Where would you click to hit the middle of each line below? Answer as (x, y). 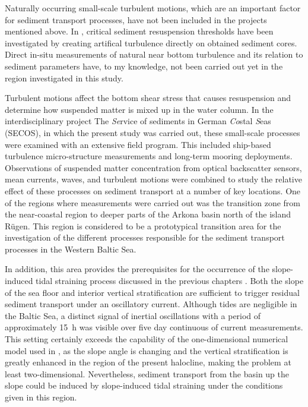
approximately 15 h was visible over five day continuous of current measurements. (154, 327)
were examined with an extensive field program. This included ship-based (138, 144)
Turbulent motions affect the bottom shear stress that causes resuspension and (148, 98)
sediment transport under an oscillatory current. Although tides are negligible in (151, 304)
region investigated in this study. (64, 78)
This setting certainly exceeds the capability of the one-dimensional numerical (147, 339)
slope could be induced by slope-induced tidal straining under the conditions (144, 385)
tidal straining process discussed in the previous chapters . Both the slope (170, 281)
